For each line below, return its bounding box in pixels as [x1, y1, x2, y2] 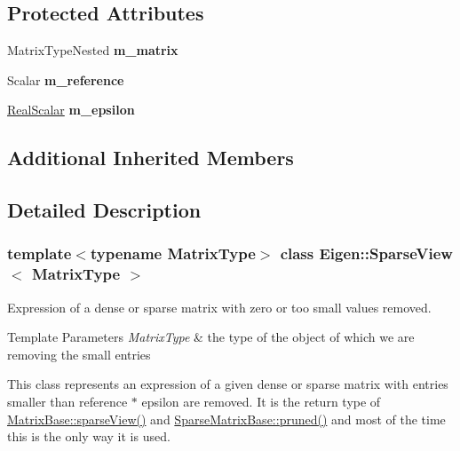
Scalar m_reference [7, 70, 124, 89]
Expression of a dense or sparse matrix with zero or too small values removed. [7, 297, 432, 316]
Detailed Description [7, 196, 202, 224]
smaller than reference [7, 392, 128, 411]
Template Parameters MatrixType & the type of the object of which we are [7, 328, 415, 346]
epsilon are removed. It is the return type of [141, 392, 381, 411]
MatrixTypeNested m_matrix [7, 41, 178, 59]
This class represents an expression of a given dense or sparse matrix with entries [7, 375, 448, 393]
